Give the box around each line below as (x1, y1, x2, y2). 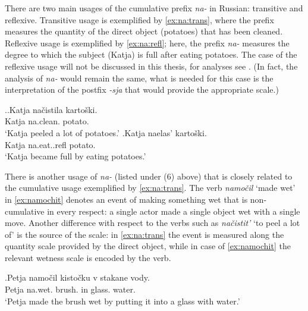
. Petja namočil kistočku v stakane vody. (5, 271, 150, 284)
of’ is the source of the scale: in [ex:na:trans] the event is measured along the (5, 228, 284, 240)
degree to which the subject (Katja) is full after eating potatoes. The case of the (5, 48, 297, 61)
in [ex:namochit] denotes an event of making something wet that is (5, 193, 248, 205)
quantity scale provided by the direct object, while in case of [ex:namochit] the (5, 240, 291, 252)
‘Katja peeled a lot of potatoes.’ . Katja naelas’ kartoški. (5, 126, 207, 139)
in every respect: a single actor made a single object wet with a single (47, 205, 300, 217)
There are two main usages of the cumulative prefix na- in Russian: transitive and (5, 2, 303, 14)
